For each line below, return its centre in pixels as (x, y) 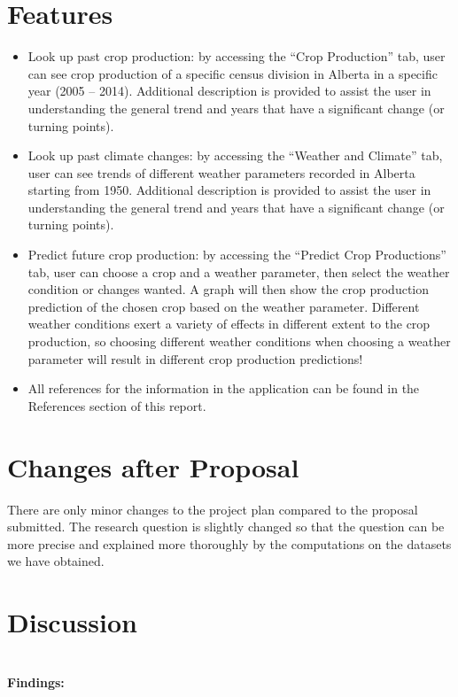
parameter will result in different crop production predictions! (195, 358)
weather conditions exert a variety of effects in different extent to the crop (229, 324)
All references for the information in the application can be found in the (224, 388)
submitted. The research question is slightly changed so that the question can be (226, 527)
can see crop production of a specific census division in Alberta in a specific (233, 73)
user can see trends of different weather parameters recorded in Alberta (221, 172)
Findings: (36, 682)
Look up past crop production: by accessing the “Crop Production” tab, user (237, 56)
